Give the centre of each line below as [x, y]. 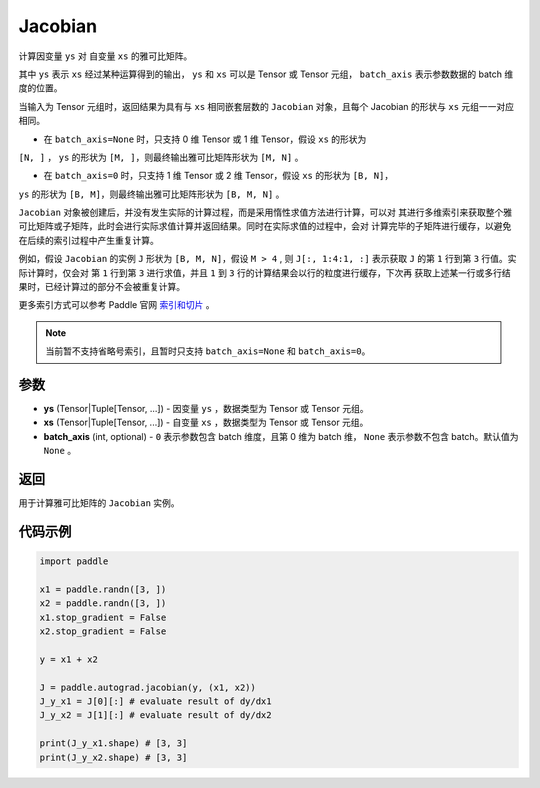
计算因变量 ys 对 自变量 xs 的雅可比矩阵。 [105, 56]
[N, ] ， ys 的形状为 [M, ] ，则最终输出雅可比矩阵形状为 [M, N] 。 [161, 157]
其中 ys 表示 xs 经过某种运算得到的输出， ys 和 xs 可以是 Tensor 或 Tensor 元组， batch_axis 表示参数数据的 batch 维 [266, 74]
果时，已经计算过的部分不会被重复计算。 [101, 287]
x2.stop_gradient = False [103, 631]
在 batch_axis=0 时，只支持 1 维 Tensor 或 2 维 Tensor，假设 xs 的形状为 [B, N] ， [218, 176]
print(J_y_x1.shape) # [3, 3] [113, 743]
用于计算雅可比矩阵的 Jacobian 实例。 [99, 503]
